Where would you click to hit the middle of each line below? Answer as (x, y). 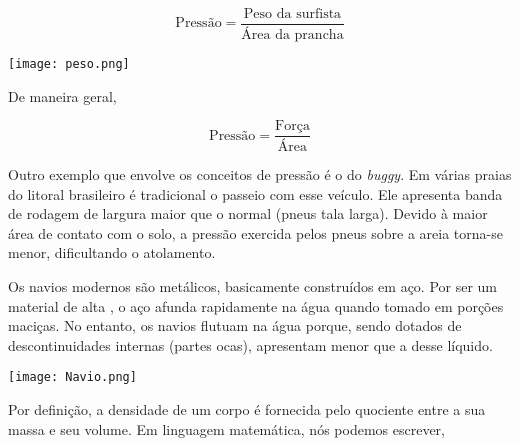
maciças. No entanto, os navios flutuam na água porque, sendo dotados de (235, 325)
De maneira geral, (62, 95)
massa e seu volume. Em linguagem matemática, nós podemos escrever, (226, 428)
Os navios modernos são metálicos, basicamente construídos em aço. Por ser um (253, 286)
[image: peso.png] (69, 63)
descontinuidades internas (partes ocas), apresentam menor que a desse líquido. (250, 344)
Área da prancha (292, 34)
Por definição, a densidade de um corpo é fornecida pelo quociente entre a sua (247, 409)
